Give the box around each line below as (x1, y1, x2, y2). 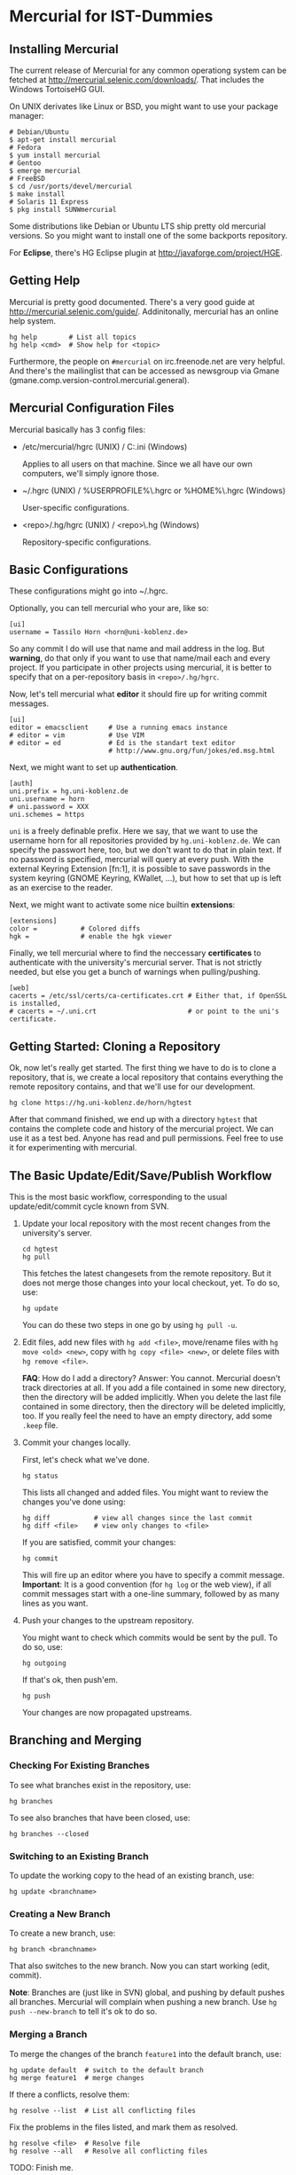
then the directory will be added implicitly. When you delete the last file (21, 1392, 282, 1402)
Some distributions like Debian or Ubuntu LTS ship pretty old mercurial (9, 221, 266, 232)
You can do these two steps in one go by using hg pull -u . (21, 1320, 238, 1331)
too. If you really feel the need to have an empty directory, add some (21, 1410, 273, 1421)
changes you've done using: (21, 1496, 126, 1507)
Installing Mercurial (9, 42, 119, 57)
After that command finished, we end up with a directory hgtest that (9, 1114, 258, 1125)
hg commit (21, 1554, 59, 1563)
